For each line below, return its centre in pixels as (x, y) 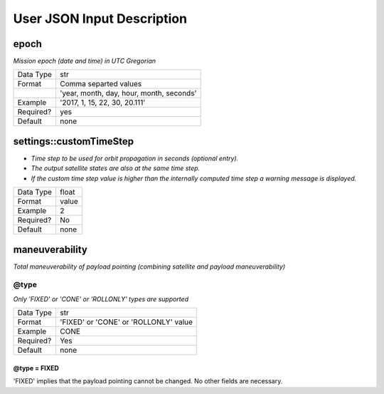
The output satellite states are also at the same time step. (116, 168)
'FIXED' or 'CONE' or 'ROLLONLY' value (126, 322)
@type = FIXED (36, 368)
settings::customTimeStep (74, 141)
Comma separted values (101, 84)
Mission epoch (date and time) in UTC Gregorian (85, 61)
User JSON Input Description (100, 19)
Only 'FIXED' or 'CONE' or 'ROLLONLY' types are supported (101, 299)
